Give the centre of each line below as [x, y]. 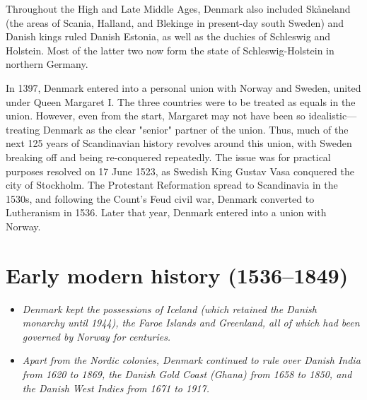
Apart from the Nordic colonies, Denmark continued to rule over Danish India [191, 360]
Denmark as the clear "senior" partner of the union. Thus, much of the [196, 129]
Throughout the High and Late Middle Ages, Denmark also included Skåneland [178, 8]
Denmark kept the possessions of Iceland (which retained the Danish [169, 308]
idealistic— [333, 116]
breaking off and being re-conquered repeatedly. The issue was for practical [168, 157]
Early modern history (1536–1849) [177, 275]
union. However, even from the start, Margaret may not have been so [156, 116]
